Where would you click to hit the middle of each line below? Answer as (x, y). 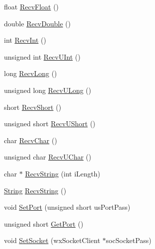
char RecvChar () (31, 140)
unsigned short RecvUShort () (50, 124)
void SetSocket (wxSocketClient (52, 240)
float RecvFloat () (32, 6)
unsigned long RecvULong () (48, 90)
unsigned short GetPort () (44, 223)
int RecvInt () (25, 40)
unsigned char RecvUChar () (48, 157)
